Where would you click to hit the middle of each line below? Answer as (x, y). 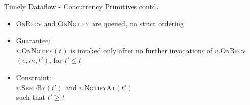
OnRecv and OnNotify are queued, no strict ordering (100, 23)
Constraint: (34, 77)
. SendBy (33, 87)
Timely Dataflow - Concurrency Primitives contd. (81, 6)
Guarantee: (33, 40)
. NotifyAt (99, 87)
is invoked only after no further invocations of (142, 50)
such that (31, 97)
